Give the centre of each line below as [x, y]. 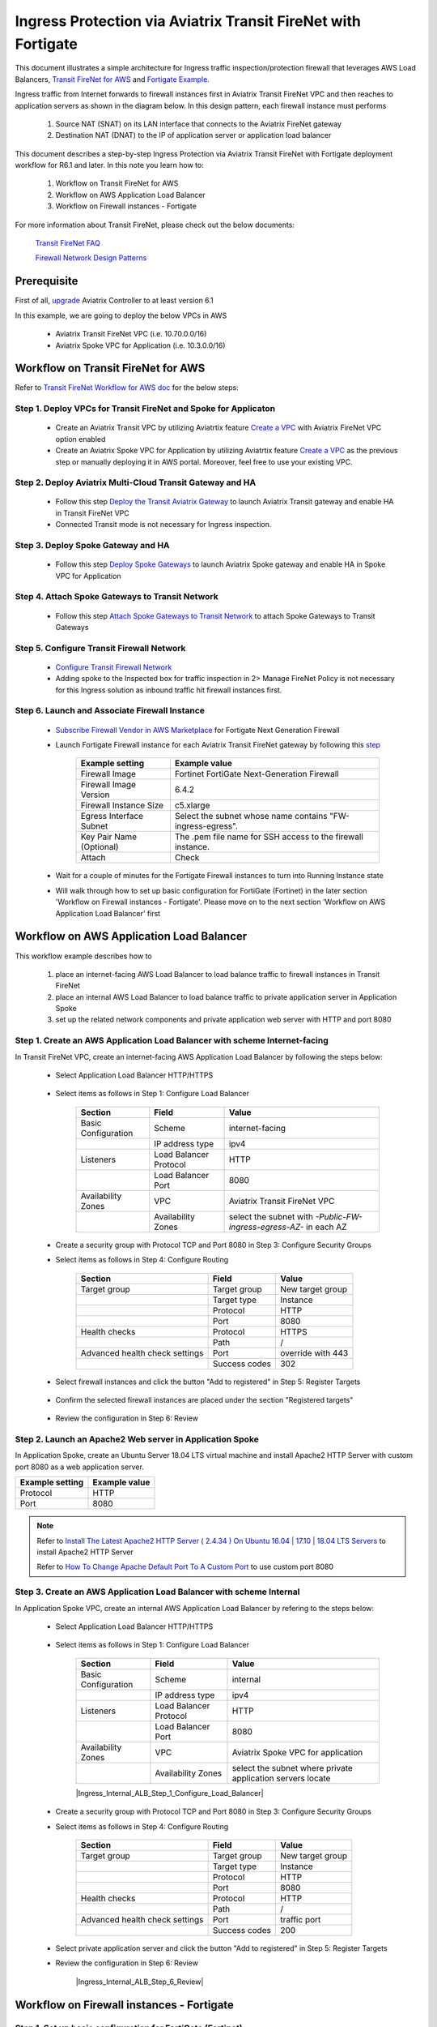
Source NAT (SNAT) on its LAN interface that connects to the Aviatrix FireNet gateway [198, 124]
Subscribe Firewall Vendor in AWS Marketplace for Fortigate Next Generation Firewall [197, 730]
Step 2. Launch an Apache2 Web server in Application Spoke [137, 1439]
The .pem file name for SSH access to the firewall [269, 837]
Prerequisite [47, 281]
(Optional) [100, 847]
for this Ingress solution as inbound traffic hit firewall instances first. [169, 690]
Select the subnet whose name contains [251, 816]
